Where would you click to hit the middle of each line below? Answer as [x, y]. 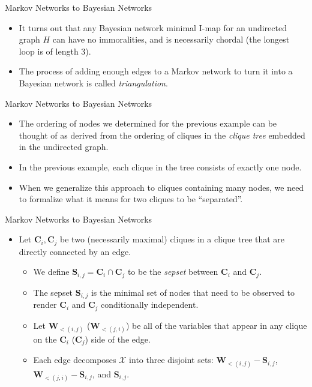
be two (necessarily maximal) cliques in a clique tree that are [172, 239]
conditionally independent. [150, 304]
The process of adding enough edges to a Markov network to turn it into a [156, 71]
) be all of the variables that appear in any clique [216, 325]
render [45, 304]
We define [51, 271]
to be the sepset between [173, 271]
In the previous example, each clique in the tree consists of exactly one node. [160, 166]
